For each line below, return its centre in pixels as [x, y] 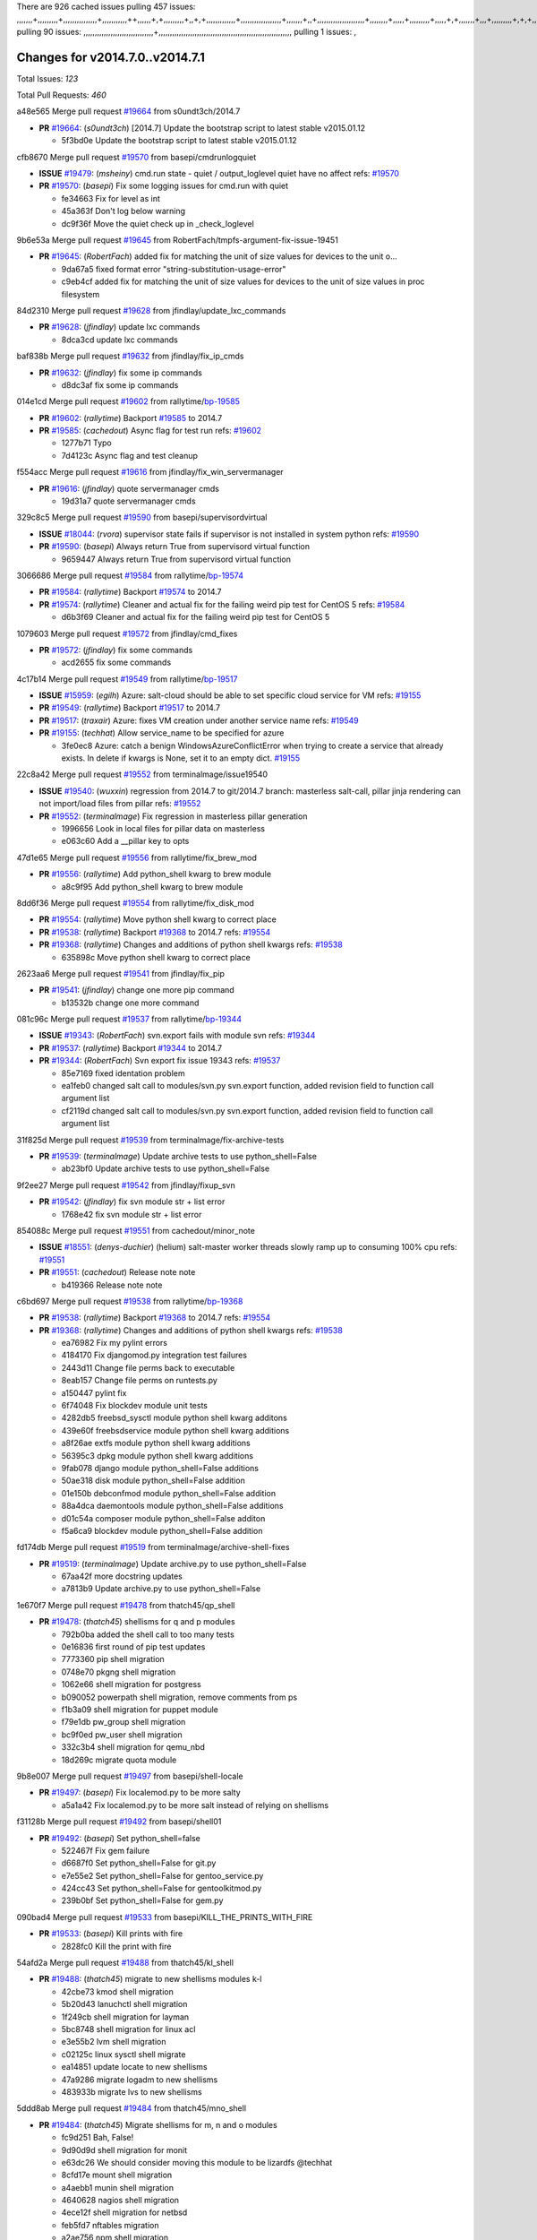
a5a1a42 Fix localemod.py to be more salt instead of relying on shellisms [195, 1805]
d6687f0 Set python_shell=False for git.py [139, 1863]
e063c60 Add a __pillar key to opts [125, 841]
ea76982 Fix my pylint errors [115, 1343]
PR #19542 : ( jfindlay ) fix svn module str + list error [132, 1202]
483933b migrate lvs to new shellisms [132, 2091]
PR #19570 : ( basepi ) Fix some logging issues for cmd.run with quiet [164, 186]
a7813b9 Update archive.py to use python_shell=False [161, 1589]
